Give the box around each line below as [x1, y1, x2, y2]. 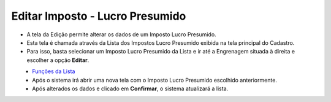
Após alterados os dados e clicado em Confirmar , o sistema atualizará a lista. [32, 85, 229, 92]
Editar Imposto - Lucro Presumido [11, 9, 186, 23]
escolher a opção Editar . [26, 56, 89, 64]
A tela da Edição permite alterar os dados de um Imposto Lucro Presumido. [26, 31, 217, 38]
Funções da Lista [32, 68, 75, 75]
